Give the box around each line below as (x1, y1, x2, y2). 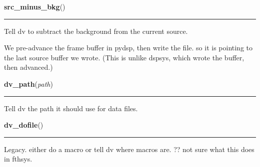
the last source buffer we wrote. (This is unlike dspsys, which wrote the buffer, (4, 52, 244, 62)
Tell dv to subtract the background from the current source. (4, 25, 188, 36)
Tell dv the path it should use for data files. (4, 103, 138, 113)
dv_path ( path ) (4, 78, 53, 89)
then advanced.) (4, 62, 53, 72)
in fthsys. (4, 154, 32, 164)
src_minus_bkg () (4, 1, 65, 11)
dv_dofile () (4, 120, 43, 130)
